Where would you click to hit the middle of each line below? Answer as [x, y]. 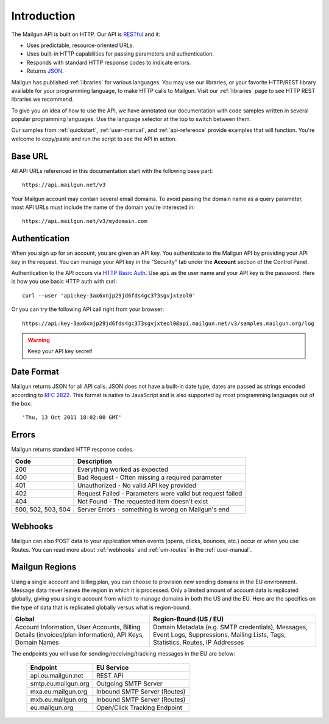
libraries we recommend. [43, 99]
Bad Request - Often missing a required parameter [150, 477]
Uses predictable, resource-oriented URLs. [80, 45]
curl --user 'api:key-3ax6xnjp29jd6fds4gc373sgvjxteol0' [109, 295]
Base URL [30, 156]
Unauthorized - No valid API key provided [137, 485]
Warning [39, 340]
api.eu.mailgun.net [57, 676]
